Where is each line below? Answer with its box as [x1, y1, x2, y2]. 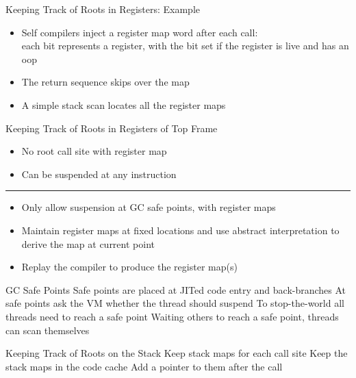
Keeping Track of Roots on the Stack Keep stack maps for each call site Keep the [5, 346, 348, 360]
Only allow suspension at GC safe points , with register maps [21, 200, 276, 214]
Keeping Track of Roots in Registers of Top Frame [5, 121, 218, 135]
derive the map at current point [21, 236, 155, 251]
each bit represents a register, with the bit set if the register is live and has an [21, 38, 349, 53]
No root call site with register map [21, 144, 167, 158]
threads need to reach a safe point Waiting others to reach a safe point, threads [5, 309, 339, 323]
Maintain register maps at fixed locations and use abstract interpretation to [21, 223, 340, 237]
